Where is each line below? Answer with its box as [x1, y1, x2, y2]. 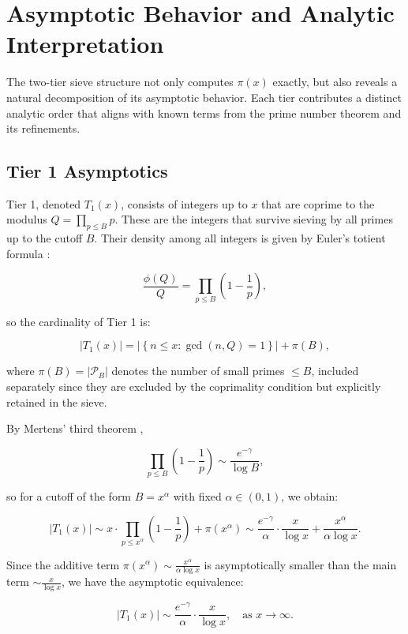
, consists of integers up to [121, 195, 248, 212]
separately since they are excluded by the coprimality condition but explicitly [6, 377, 381, 394]
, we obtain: [281, 488, 339, 505]
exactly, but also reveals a [272, 73, 398, 90]
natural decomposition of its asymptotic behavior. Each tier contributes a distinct [6, 88, 402, 105]
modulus [6, 211, 47, 227]
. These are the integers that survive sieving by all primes [114, 211, 393, 227]
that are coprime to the [261, 195, 375, 212]
